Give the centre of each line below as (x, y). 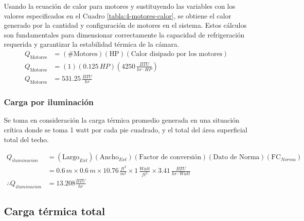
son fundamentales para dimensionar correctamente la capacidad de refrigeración (124, 34)
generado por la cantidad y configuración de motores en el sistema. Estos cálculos (125, 25)
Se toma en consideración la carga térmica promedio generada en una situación (122, 120)
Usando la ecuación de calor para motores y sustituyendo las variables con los (120, 6)
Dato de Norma (236, 157)
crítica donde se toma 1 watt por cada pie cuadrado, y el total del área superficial (126, 129)
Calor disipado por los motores (177, 54)
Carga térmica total (55, 211)
